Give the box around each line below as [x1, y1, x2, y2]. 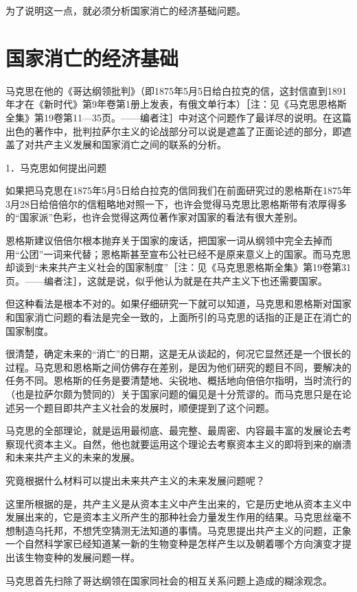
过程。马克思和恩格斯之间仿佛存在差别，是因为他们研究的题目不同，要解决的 [5, 359, 352, 374]
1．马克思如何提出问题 [5, 160, 106, 174]
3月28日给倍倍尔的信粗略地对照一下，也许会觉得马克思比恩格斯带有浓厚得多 [5, 196, 347, 211]
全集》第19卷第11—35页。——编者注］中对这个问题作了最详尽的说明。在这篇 [5, 110, 352, 124]
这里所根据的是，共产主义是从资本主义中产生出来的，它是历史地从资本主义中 [5, 496, 352, 510]
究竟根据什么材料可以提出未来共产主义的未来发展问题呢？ [5, 473, 265, 487]
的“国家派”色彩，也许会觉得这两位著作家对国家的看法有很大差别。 [5, 210, 303, 224]
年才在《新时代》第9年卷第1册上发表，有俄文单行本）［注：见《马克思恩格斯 [5, 97, 347, 111]
